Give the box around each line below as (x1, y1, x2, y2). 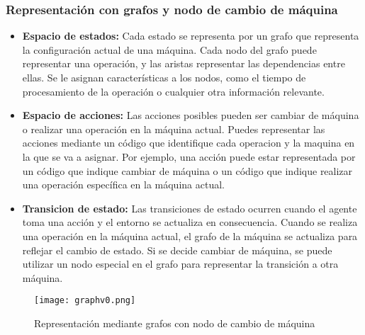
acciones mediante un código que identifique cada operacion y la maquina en (22, 135, 355, 150)
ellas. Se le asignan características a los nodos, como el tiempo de (22, 70, 306, 84)
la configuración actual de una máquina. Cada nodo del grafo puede (22, 42, 317, 57)
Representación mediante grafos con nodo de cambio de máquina (34, 315, 315, 330)
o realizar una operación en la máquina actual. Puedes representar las (22, 121, 325, 136)
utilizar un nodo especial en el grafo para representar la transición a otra (22, 256, 339, 271)
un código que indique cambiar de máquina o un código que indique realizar (22, 163, 353, 178)
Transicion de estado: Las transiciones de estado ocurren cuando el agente (22, 200, 357, 215)
